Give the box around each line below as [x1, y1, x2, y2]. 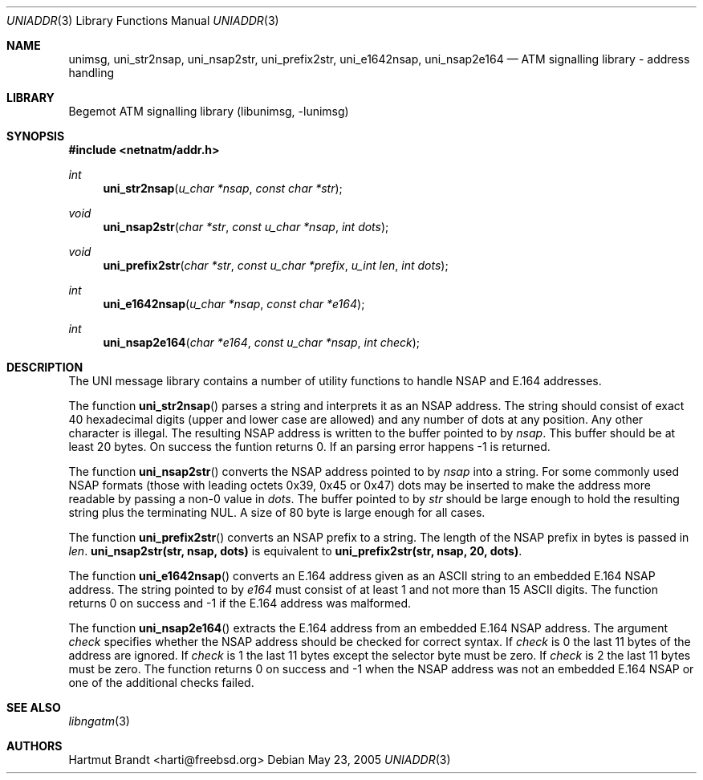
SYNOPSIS [6, 129, 65, 143]
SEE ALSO [6, 701, 61, 714]
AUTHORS [6, 739, 63, 753]
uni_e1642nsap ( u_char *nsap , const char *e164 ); [103, 297, 365, 311]
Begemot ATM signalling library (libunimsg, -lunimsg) [68, 104, 349, 118]
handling [68, 66, 115, 79]
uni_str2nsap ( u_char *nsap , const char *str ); [103, 181, 343, 195]
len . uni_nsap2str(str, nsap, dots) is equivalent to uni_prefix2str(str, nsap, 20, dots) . [68, 544, 522, 558]
